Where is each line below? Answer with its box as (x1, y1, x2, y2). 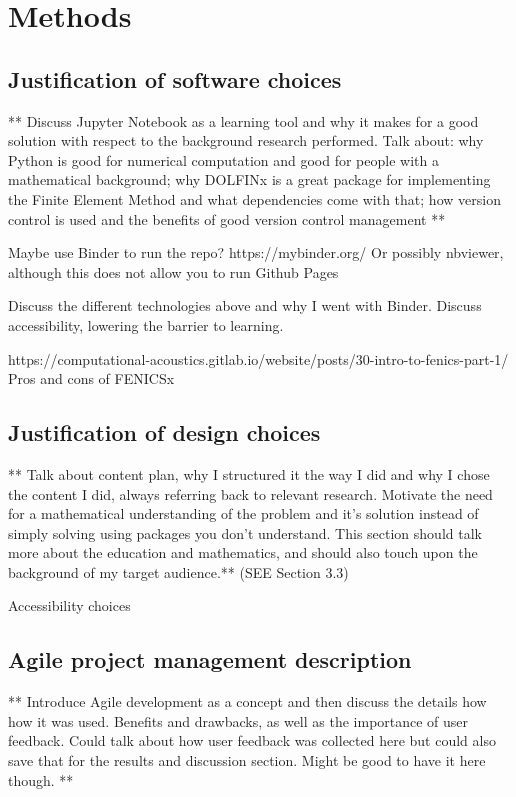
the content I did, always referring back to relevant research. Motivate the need (8, 483, 493, 504)
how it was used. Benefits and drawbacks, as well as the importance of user (8, 710, 469, 731)
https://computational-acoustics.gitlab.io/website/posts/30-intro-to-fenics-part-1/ (8, 348, 509, 369)
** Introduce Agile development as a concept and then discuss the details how (8, 691, 487, 712)
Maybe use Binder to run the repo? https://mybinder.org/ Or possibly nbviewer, (8, 242, 504, 263)
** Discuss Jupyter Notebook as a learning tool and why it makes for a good (8, 110, 479, 131)
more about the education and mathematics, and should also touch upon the (8, 542, 478, 563)
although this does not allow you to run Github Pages (8, 261, 339, 282)
